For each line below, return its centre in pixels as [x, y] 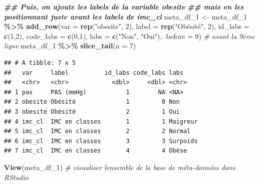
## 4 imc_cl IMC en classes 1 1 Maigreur [101, 121]
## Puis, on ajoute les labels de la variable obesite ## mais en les [124, 6]
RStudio [16, 177]
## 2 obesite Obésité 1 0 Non [92, 102]
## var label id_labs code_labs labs [94, 73]
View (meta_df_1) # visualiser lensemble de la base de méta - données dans [120, 167]
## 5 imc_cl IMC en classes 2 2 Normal [97, 131]
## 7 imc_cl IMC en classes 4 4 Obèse [96, 151]
